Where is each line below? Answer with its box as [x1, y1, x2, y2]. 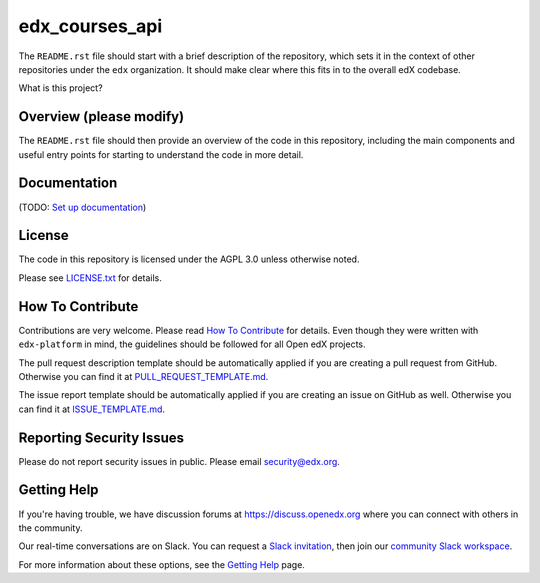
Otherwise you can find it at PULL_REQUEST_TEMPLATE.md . [18, 370, 269, 382]
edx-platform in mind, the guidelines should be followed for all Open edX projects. [18, 338, 366, 350]
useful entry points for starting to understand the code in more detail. [18, 148, 304, 160]
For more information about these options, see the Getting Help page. [18, 558, 305, 570]
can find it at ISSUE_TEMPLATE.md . [18, 403, 165, 415]
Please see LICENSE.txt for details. [18, 271, 162, 284]
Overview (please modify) [18, 108, 185, 125]
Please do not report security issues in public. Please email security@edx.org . [18, 455, 340, 467]
